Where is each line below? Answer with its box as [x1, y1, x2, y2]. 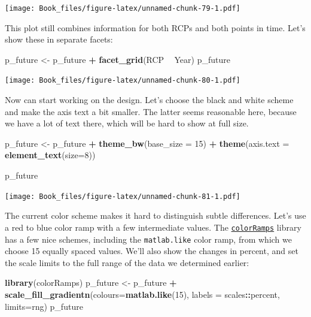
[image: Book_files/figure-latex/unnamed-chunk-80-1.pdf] [5, 76, 240, 85]
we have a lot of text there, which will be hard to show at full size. [5, 117, 249, 129]
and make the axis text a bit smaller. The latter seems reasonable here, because [5, 105, 297, 117]
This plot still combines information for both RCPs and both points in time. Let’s [5, 21, 306, 34]
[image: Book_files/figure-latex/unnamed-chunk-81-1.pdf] [5, 192, 240, 201]
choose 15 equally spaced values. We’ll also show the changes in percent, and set [5, 244, 298, 257]
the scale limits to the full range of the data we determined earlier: [5, 256, 249, 268]
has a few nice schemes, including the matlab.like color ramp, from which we [5, 233, 292, 245]
